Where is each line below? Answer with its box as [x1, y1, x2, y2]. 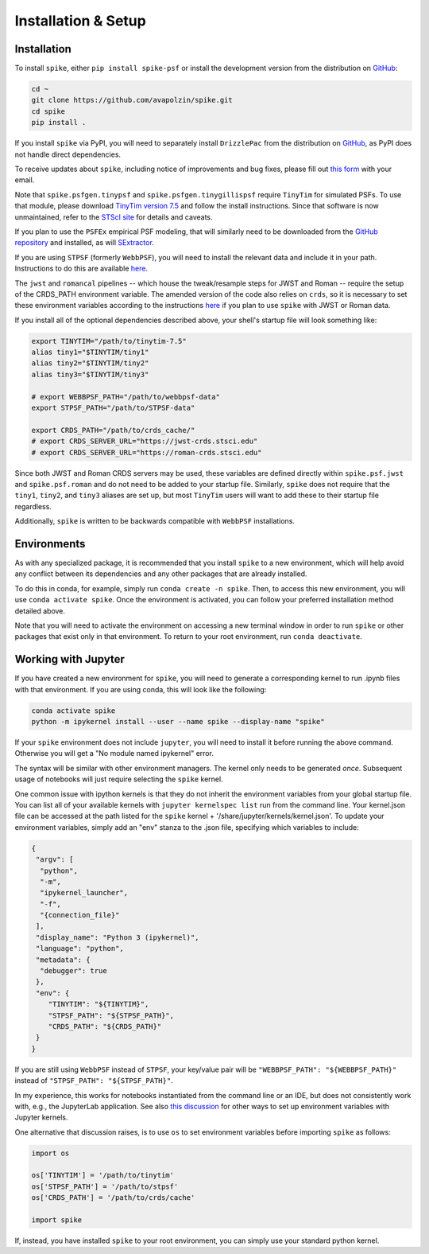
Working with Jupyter [14, 652, 125, 666]
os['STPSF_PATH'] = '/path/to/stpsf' [31, 1182, 179, 1191]
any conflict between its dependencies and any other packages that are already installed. [14, 569, 307, 578]
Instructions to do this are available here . [14, 263, 149, 274]
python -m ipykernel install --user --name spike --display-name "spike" [31, 717, 325, 726]
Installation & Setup [14, 12, 146, 29]
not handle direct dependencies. [14, 150, 122, 159]
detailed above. [14, 606, 66, 616]
